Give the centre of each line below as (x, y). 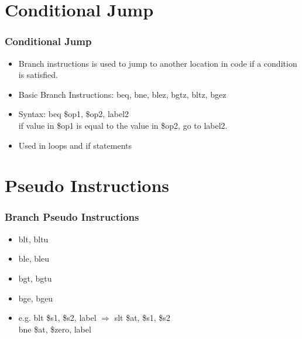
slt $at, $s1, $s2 (142, 318)
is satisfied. (38, 75)
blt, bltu (33, 239)
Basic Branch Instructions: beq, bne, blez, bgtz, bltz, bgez (122, 94)
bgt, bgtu (35, 278)
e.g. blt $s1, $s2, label (57, 318)
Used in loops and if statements (75, 145)
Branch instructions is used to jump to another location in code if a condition (158, 63)
